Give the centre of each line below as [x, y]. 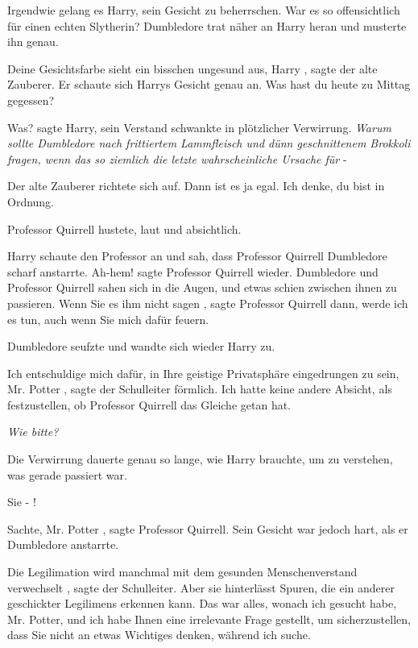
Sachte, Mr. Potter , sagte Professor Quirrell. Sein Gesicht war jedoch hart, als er [208, 528]
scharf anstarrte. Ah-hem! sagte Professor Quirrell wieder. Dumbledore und [193, 271]
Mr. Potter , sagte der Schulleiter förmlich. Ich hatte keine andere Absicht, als [200, 389]
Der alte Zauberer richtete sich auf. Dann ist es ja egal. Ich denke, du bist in [196, 186]
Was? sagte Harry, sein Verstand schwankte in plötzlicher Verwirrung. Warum [199, 127]
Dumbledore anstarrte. [63, 544]
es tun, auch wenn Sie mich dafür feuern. [108, 319]
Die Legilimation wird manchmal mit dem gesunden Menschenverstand [182, 572]
